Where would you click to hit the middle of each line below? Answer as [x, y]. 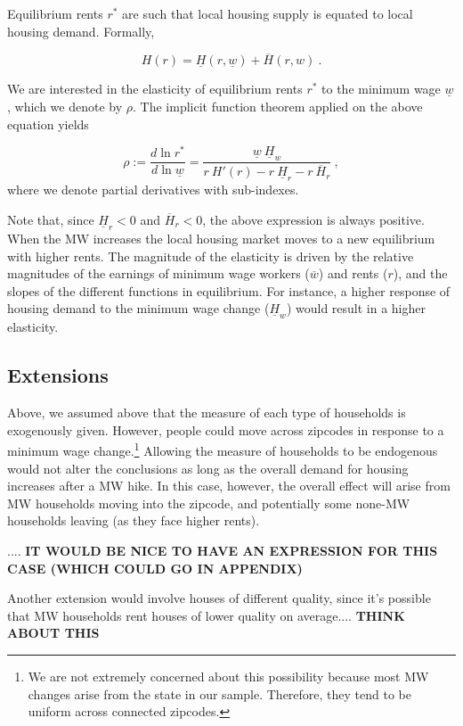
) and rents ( [353, 273]
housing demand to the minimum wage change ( [138, 308]
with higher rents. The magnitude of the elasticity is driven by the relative [211, 256]
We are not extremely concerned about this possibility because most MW [228, 676]
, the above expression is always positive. [313, 219]
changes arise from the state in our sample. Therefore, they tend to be [219, 693]
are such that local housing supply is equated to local [268, 13]
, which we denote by [65, 106]
